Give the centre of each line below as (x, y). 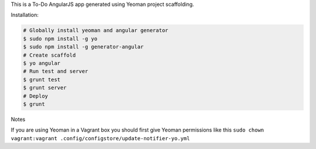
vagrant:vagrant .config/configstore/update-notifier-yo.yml (100, 138)
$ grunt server (45, 88)
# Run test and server (56, 71)
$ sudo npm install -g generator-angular (83, 47)
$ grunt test (42, 79)
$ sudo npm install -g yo (60, 39)
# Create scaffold (49, 55)
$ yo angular (42, 63)
